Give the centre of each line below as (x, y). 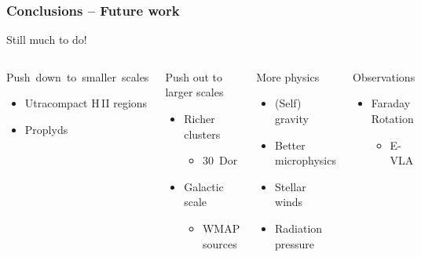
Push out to (194, 76)
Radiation (299, 228)
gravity (292, 118)
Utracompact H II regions (86, 103)
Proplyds (46, 129)
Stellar (291, 186)
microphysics (306, 160)
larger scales (194, 92)
